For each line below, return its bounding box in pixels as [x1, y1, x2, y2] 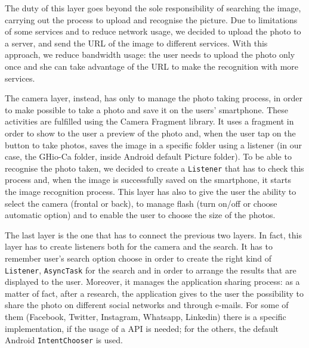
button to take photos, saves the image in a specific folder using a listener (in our [5, 138, 302, 151]
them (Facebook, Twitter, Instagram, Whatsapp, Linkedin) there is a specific [5, 310, 286, 322]
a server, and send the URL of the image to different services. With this [5, 36, 268, 49]
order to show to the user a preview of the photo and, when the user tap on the [5, 126, 296, 139]
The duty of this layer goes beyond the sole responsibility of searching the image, [5, 2, 301, 14]
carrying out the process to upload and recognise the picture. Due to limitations [5, 13, 298, 26]
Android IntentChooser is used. [5, 334, 123, 346]
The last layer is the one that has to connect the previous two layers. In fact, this [5, 228, 302, 241]
